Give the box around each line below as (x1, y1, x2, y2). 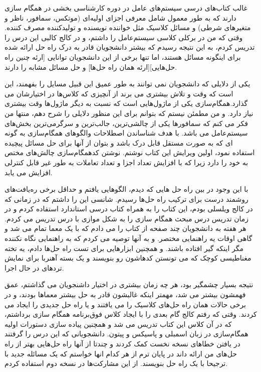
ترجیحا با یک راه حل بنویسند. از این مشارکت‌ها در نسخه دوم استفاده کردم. (5, 358, 228, 368)
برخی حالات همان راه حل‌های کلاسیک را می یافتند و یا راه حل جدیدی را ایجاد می (5, 299, 246, 309)
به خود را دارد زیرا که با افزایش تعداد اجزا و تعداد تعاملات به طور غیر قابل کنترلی (5, 157, 248, 167)
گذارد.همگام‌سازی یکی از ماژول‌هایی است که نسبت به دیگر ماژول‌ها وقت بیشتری (5, 98, 248, 108)
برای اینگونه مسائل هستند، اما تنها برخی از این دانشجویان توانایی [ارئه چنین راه (5, 51, 241, 62)
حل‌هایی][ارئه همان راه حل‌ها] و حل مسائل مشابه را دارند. (5, 61, 177, 72)
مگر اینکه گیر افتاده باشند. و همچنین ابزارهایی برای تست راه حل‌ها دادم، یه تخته (5, 242, 243, 253)
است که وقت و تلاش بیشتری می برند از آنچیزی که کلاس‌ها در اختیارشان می (5, 88, 233, 98)
